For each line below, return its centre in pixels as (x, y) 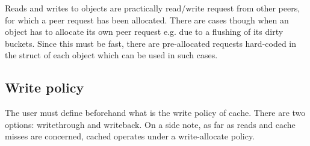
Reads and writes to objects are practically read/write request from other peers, (153, 8)
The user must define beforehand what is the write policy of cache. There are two (155, 113)
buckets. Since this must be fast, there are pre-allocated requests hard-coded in (151, 43)
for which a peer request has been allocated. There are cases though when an (147, 20)
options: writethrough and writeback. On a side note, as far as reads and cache (150, 124)
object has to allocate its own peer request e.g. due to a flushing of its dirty (144, 32)
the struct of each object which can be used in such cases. (111, 55)
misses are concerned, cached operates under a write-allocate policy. (130, 136)
